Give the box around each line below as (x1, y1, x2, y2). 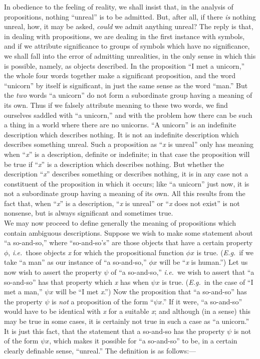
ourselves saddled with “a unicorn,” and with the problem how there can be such (4, 109, 252, 120)
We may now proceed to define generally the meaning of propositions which (4, 218, 236, 228)
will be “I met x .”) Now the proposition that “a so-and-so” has (56, 286, 247, 297)
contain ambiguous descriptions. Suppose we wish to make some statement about (4, 227, 253, 238)
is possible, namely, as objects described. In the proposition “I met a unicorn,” (4, 60, 245, 71)
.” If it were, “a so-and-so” (162, 296, 242, 306)
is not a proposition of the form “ (52, 296, 154, 306)
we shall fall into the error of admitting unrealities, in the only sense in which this (4, 50, 256, 61)
